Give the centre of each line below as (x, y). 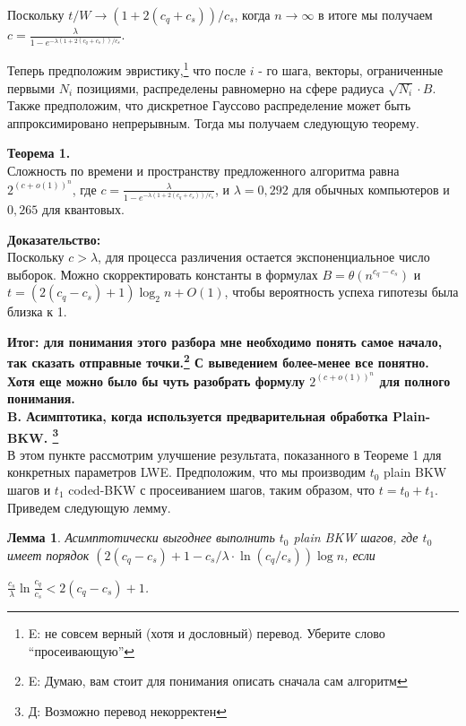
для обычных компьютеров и (371, 189)
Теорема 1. (39, 153)
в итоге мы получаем (375, 14)
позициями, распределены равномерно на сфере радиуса (230, 87)
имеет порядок (48, 554)
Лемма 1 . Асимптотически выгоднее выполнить (141, 537)
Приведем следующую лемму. (89, 507)
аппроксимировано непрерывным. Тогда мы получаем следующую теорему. (213, 122)
